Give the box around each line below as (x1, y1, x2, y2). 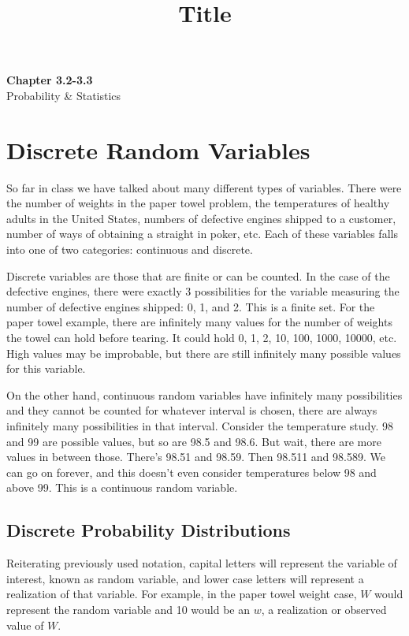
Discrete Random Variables (6, 133, 310, 166)
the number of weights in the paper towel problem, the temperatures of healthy (6, 195, 390, 211)
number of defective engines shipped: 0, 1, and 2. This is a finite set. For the (6, 298, 375, 314)
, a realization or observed (261, 601, 387, 617)
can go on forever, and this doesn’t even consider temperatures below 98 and (6, 463, 377, 480)
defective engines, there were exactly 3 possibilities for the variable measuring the (6, 283, 400, 299)
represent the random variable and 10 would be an (6, 601, 251, 617)
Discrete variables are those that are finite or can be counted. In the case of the (6, 267, 390, 284)
